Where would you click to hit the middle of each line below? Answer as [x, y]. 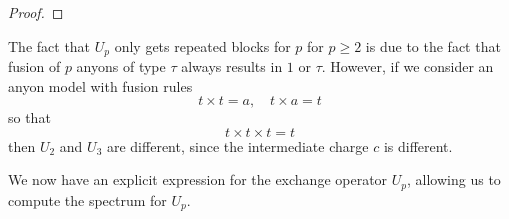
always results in [232, 66]
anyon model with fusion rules [100, 85]
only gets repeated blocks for [202, 45]
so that [29, 117]
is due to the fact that [433, 45]
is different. [418, 145]
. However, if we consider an [407, 66]
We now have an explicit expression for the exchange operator [198, 179]
